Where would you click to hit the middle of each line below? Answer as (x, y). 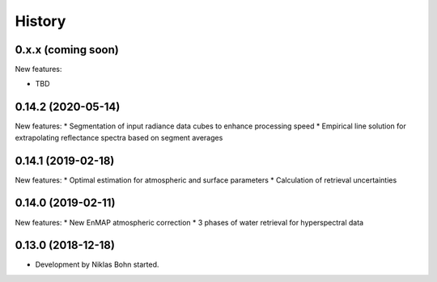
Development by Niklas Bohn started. (97, 265)
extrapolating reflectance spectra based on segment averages (119, 137)
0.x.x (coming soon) (67, 50)
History (40, 21)
